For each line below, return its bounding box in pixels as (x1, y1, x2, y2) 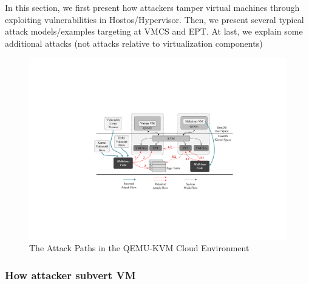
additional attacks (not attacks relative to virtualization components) (5, 36, 263, 49)
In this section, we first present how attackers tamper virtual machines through (5, 1, 300, 13)
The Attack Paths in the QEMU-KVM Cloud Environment (29, 242, 250, 254)
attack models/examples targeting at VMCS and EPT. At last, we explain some (5, 25, 303, 38)
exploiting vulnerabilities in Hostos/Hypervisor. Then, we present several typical (5, 13, 304, 25)
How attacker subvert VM (5, 267, 136, 282)
